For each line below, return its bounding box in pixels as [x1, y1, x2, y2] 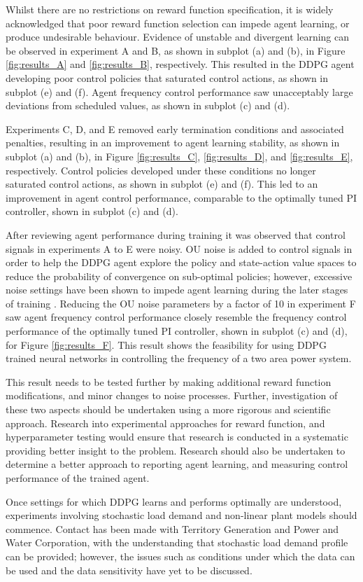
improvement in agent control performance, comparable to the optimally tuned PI [6, 190, 357, 205]
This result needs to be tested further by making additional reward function [6, 374, 332, 389]
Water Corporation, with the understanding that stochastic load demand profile [6, 535, 348, 550]
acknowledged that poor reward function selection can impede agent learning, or [6, 15, 350, 30]
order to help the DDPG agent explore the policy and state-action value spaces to [6, 255, 357, 270]
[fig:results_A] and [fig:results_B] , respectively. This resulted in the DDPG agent [6, 57, 355, 71]
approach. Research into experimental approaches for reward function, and [6, 415, 325, 430]
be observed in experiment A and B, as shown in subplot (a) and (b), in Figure [6, 43, 346, 57]
